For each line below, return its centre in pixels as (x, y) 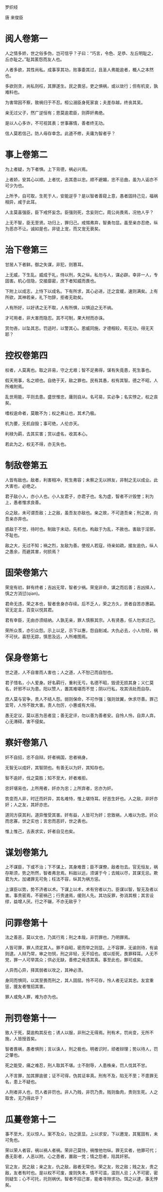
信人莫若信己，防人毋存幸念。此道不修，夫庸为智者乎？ (60, 133)
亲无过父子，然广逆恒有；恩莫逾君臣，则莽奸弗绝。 (56, 113)
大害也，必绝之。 (22, 486)
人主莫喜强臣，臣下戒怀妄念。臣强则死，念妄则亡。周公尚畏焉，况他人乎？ (79, 212)
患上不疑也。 (26, 1082)
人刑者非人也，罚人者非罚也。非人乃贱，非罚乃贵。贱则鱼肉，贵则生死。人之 (81, 1092)
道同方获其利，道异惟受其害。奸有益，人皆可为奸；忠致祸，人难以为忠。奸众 (81, 815)
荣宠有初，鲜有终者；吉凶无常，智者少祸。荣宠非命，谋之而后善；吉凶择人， (81, 587)
